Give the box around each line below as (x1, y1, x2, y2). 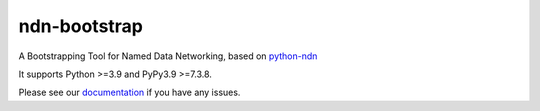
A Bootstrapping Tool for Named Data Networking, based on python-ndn (18, 50, 318, 62)
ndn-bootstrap (18, 15, 144, 37)
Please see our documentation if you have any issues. (18, 86, 241, 99)
